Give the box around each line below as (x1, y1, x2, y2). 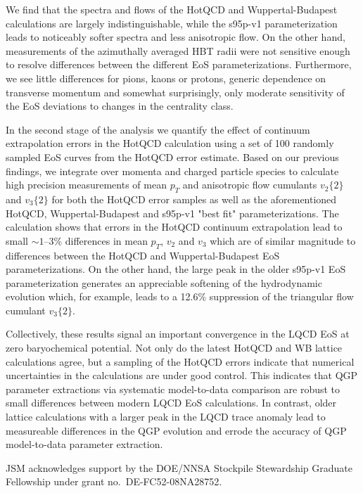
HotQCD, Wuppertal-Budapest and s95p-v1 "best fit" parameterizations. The (6, 205, 339, 220)
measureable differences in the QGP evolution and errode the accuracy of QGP (6, 423, 347, 437)
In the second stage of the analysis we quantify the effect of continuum (6, 122, 310, 136)
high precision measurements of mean (6, 177, 167, 192)
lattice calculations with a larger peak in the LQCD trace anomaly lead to (6, 409, 326, 424)
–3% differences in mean (44, 233, 148, 248)
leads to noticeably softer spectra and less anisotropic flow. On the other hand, (6, 30, 345, 44)
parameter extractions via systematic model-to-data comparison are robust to (6, 381, 340, 396)
